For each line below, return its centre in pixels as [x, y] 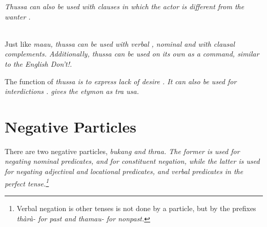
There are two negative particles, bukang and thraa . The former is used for [122, 151]
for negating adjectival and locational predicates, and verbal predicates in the [124, 171]
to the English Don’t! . [38, 63]
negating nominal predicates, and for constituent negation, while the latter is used [132, 161]
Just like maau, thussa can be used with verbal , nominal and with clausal [120, 43]
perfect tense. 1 [27, 182]
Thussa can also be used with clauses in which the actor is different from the [125, 6]
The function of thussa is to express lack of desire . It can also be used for [121, 81]
